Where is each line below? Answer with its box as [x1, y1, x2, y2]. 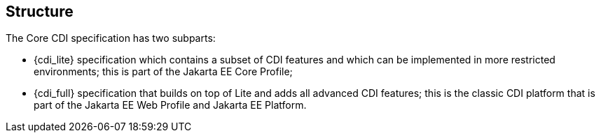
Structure [6, 3, 74, 20]
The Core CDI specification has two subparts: [6, 32, 216, 45]
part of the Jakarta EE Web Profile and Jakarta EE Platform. [34, 99, 307, 112]
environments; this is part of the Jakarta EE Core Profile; [34, 66, 293, 78]
